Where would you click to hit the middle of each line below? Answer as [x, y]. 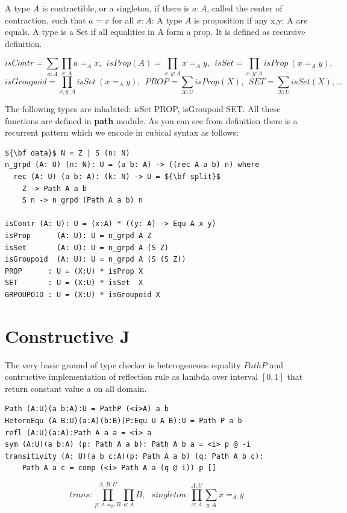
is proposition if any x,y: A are [251, 20]
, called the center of [245, 8]
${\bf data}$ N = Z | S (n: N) [67, 153]
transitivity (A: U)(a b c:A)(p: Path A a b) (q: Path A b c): [134, 456]
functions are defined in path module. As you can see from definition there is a [151, 120]
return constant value [44, 388]
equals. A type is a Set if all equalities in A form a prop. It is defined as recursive [155, 32]
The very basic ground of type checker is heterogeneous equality [123, 364]
